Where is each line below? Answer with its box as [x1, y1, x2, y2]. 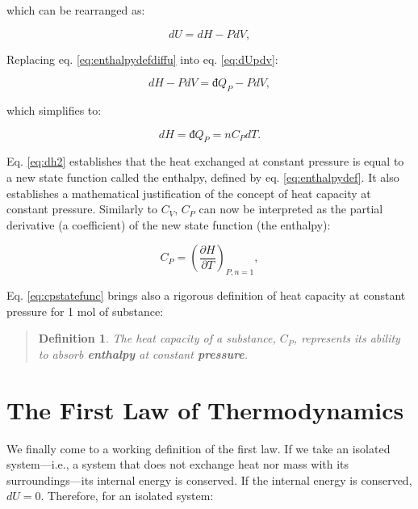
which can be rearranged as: [6, 2, 145, 18]
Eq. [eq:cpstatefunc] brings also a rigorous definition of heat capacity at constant [6, 287, 406, 304]
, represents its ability [293, 330, 400, 347]
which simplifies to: [6, 101, 102, 118]
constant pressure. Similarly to [6, 200, 158, 217]
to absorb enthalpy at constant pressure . [38, 345, 249, 362]
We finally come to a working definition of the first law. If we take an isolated [6, 440, 391, 456]
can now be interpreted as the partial [199, 200, 383, 217]
